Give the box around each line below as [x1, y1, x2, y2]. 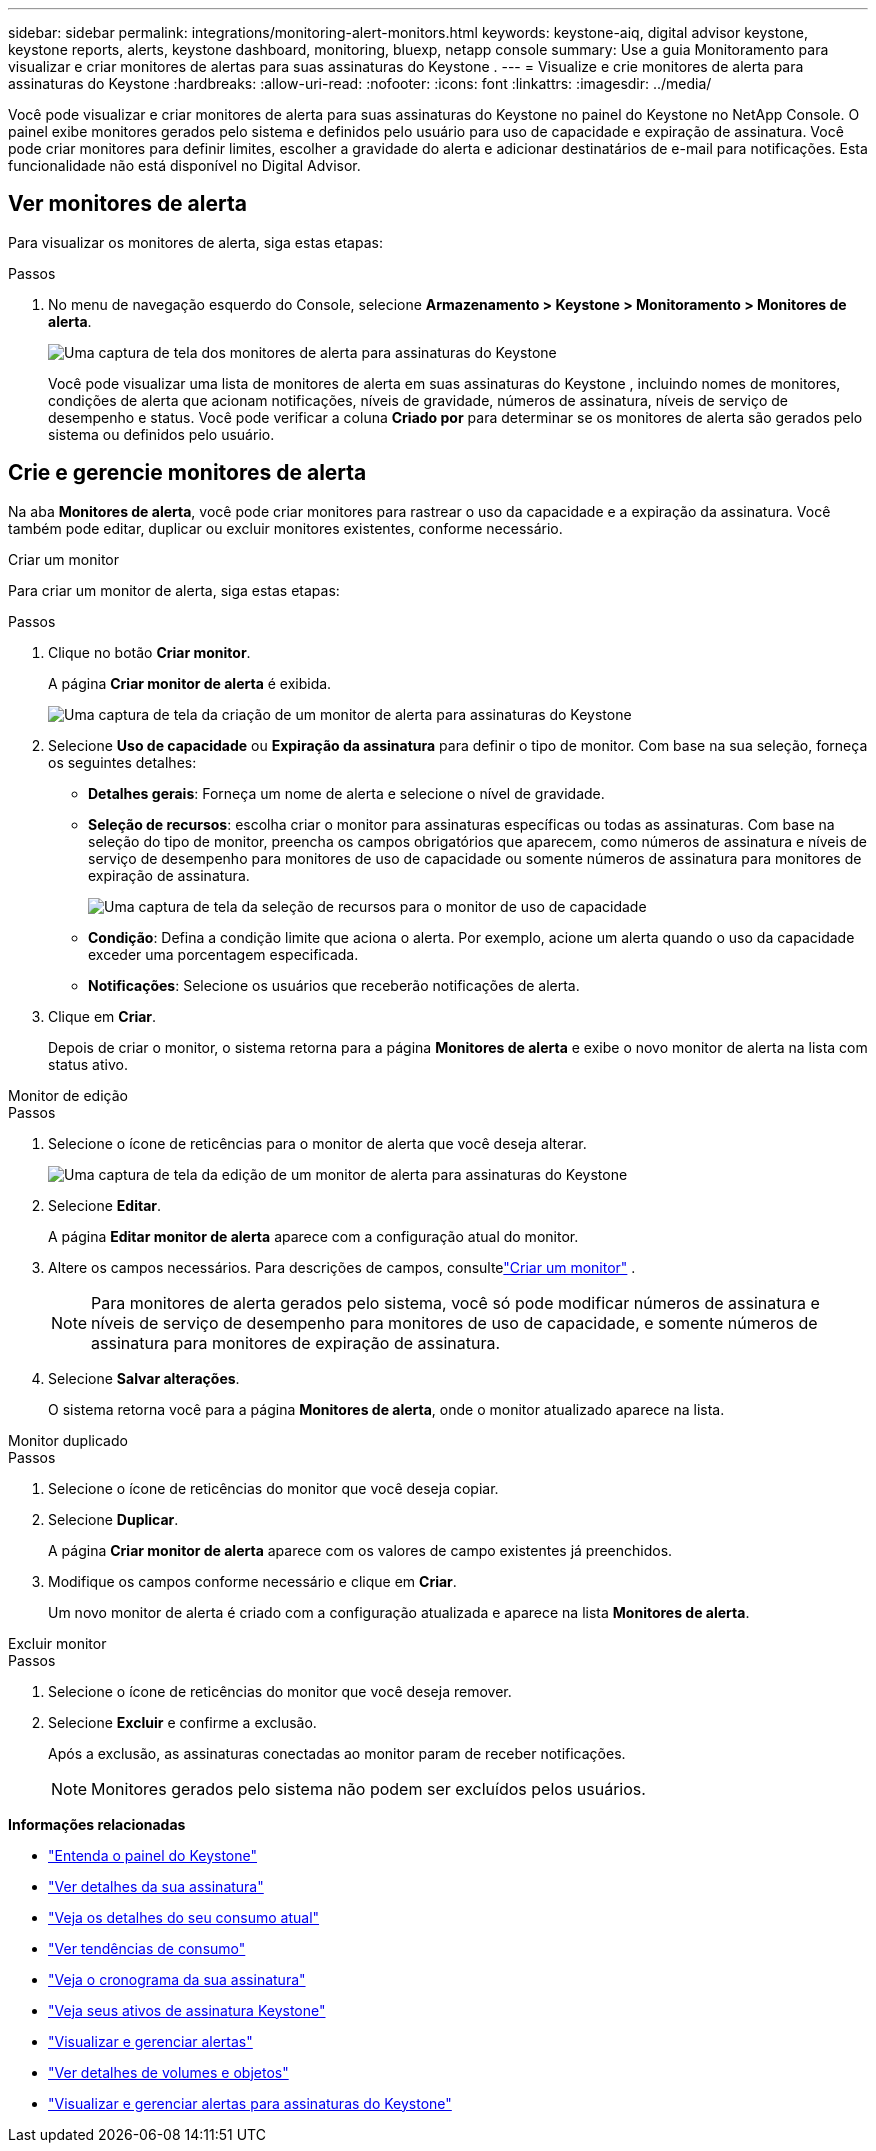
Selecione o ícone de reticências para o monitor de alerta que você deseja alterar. [48, 1134, 587, 1152]
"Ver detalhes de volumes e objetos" [48, 2063, 289, 2081]
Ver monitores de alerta [8, 191, 247, 217]
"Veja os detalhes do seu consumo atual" [48, 1908, 320, 1926]
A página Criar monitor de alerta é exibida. [48, 674, 332, 692]
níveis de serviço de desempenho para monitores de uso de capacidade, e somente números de [91, 1312, 818, 1333]
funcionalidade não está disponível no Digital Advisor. [8, 157, 361, 174]
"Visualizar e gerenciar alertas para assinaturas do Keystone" [48, 2094, 452, 2112]
